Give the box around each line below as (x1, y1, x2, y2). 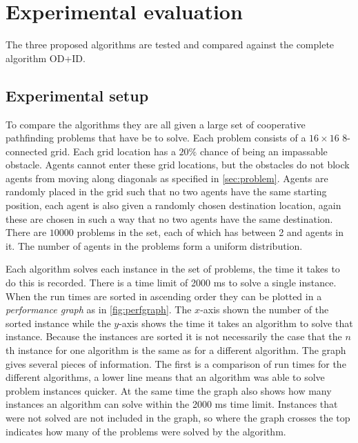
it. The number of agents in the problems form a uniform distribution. (6, 238, 303, 253)
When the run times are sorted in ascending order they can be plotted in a (6, 288, 322, 303)
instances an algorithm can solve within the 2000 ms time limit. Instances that (6, 397, 338, 411)
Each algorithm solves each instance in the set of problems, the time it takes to (6, 262, 340, 276)
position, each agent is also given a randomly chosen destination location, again (6, 198, 341, 213)
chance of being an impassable (199, 144, 328, 158)
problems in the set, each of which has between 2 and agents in (77, 225, 344, 239)
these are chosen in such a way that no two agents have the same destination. (6, 211, 333, 226)
